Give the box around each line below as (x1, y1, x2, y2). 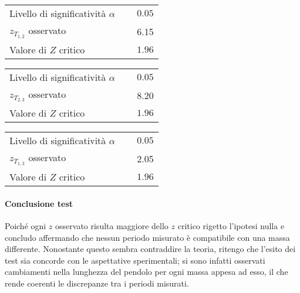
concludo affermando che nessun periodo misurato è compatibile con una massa (5, 231, 290, 243)
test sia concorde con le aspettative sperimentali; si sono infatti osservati (5, 254, 265, 266)
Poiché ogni (5, 219, 46, 231)
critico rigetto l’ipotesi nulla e (177, 219, 285, 231)
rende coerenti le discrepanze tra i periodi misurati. (5, 277, 189, 289)
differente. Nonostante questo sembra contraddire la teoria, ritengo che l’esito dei (5, 243, 296, 255)
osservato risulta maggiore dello (55, 219, 168, 231)
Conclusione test (5, 197, 73, 209)
